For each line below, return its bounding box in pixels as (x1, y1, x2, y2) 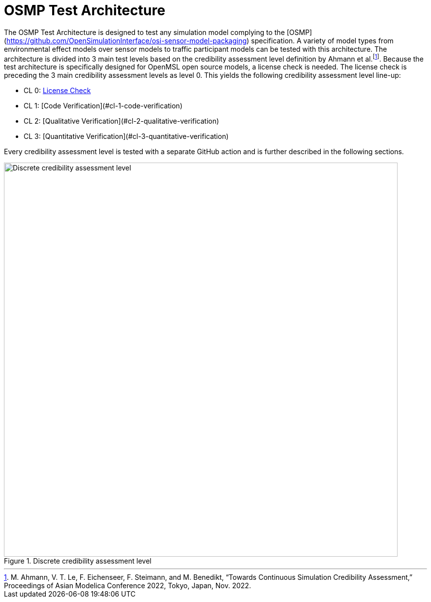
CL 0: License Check (24, 86, 91, 95)
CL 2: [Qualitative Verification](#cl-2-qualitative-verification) (24, 117, 219, 126)
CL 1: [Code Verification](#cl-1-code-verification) (24, 101, 183, 110)
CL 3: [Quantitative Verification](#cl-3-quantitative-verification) (24, 132, 229, 141)
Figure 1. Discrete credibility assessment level (4, 557, 152, 566)
